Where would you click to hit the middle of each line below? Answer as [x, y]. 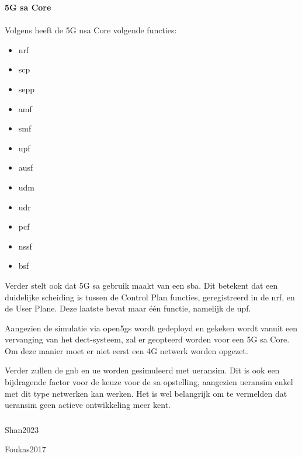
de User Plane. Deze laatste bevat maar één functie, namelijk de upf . [128, 308]
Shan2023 [22, 429]
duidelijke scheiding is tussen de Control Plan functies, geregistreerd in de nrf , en [150, 297]
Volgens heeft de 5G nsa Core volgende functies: [91, 30]
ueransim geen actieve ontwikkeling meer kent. [88, 405]
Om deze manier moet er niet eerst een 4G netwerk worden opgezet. [126, 350]
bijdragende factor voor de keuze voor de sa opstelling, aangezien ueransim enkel [149, 382]
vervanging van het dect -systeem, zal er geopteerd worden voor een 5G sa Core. [147, 339]
